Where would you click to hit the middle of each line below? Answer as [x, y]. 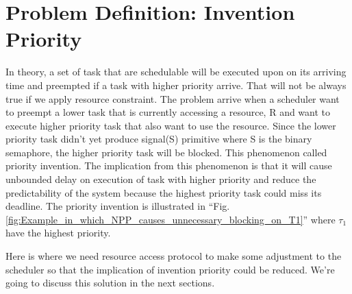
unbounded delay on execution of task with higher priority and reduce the [161, 179]
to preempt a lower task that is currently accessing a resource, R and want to [168, 112]
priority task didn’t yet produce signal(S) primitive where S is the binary [159, 139]
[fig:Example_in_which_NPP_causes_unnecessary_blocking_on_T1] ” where [171, 219]
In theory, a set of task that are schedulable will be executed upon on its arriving [176, 72]
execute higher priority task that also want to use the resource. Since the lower [171, 125]
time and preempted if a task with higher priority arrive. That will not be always [176, 85]
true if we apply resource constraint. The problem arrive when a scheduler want [173, 98]
